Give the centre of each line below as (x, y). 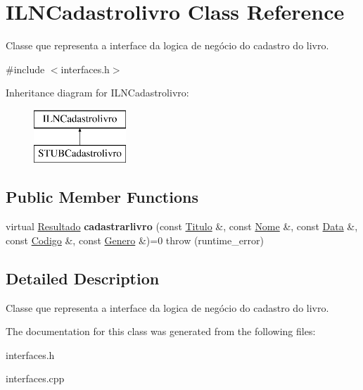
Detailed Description (83, 278)
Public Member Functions (102, 197)
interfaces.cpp (35, 378)
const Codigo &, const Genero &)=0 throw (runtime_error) (135, 240)
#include (25, 69)
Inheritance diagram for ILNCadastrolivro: (97, 93)
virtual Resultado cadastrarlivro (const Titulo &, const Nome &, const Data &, (182, 226)
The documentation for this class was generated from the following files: (161, 331)
